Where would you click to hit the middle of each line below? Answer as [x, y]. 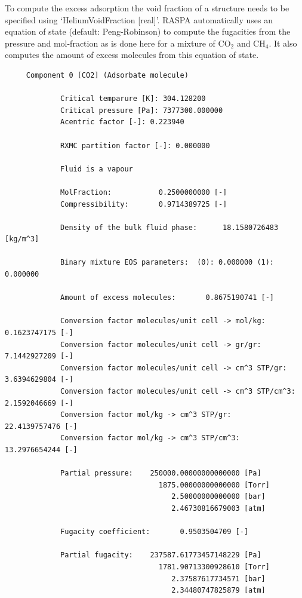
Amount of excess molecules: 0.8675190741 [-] [167, 298]
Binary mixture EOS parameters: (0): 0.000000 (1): [167, 263]
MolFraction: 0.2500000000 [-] [144, 192]
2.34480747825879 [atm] [218, 591]
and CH [251, 43]
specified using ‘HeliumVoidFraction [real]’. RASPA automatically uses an [139, 19]
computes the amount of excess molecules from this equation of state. [132, 55]
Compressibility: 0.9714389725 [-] [144, 204]
